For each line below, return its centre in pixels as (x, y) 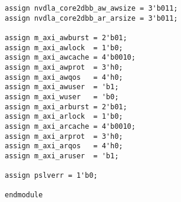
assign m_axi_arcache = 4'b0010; (70, 126)
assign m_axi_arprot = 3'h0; (64, 136)
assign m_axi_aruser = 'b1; (62, 156)
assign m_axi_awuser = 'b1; (62, 87)
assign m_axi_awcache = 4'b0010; (70, 58)
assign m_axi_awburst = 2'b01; (66, 38)
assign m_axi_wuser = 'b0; (62, 97)
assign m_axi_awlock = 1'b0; (64, 48)
